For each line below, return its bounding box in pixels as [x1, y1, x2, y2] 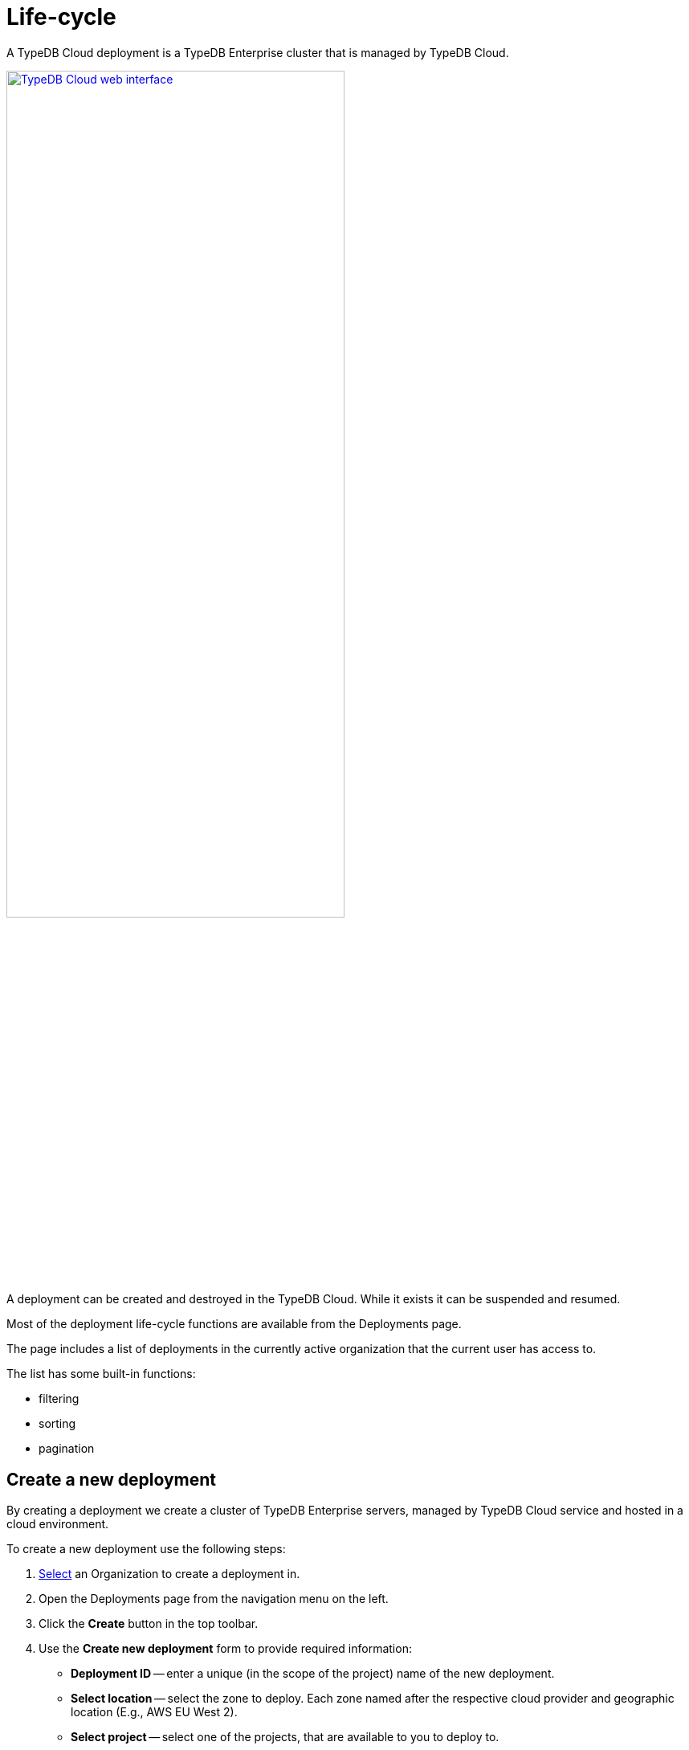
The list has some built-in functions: [6, 1367, 196, 1381]
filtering [39, 1392, 79, 1406]
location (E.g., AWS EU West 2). [71, 1704, 238, 1719]
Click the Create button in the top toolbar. [39, 1616, 259, 1630]
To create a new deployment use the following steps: [6, 1541, 286, 1556]
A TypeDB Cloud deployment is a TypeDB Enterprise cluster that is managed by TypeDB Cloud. [6, 45, 509, 59]
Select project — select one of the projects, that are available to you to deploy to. [71, 1729, 499, 1744]
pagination [39, 1441, 95, 1456]
